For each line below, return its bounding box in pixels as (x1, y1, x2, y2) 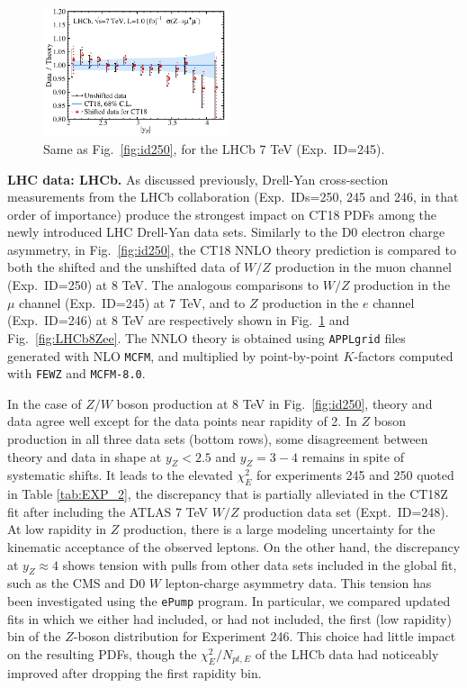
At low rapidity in (7, 520, 107, 539)
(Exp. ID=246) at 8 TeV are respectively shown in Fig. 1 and (7, 311, 350, 330)
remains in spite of (301, 447, 404, 466)
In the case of (7, 394, 82, 412)
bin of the (7, 627, 61, 646)
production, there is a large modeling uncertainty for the (123, 520, 436, 539)
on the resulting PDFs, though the (7, 644, 197, 663)
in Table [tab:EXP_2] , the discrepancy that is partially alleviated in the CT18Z (7, 484, 448, 503)
